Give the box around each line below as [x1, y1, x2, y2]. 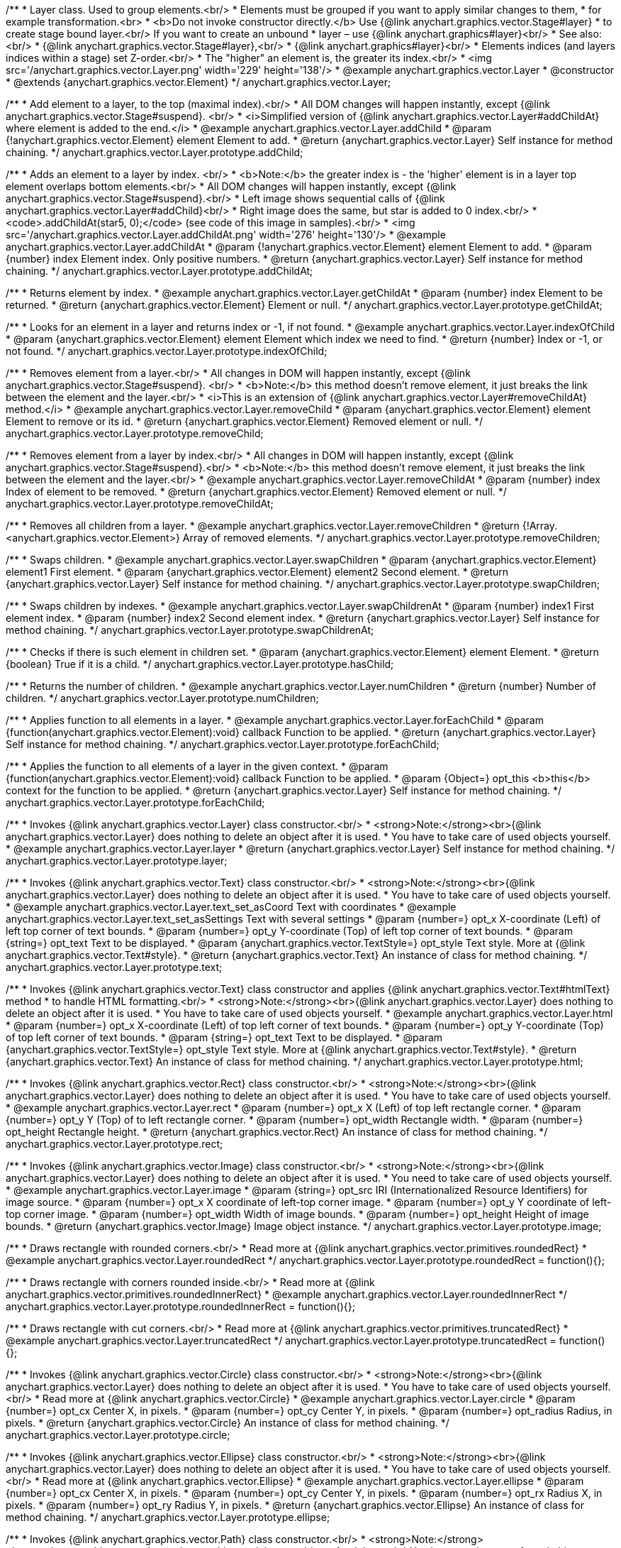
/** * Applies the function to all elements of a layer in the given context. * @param [6, 760, 388, 772]
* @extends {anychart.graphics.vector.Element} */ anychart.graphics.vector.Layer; [6, 76, 391, 88]
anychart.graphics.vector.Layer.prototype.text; [6, 961, 223, 973]
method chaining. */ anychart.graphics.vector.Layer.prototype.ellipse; [6, 1511, 330, 1523]
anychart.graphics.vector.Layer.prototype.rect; [6, 1138, 223, 1150]
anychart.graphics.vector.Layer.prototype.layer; [6, 855, 228, 867]
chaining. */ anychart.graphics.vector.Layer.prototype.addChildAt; [6, 265, 313, 277]
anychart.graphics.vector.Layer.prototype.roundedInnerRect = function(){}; [6, 1300, 355, 1312]
